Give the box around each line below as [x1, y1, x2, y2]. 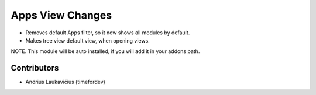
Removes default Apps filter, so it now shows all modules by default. [25, 29, 190, 36]
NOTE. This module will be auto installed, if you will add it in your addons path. [11, 48, 200, 55]
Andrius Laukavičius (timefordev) [25, 79, 105, 86]
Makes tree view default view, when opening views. [25, 37, 150, 44]
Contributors [11, 63, 59, 73]
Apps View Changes [11, 9, 112, 22]
